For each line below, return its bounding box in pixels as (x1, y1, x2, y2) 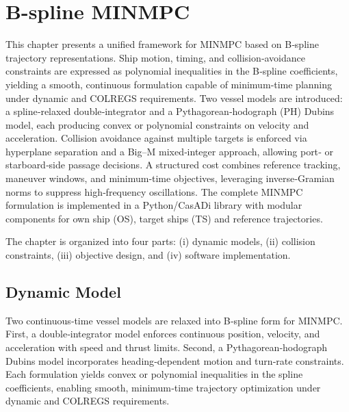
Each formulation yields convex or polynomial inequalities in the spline (5, 367, 303, 381)
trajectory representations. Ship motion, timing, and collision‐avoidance (5, 50, 305, 64)
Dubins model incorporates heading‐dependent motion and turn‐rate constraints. (5, 353, 344, 368)
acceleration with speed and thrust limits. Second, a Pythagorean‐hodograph (5, 340, 328, 355)
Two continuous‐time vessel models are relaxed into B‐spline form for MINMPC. (5, 313, 343, 327)
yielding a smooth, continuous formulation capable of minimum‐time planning (5, 77, 333, 91)
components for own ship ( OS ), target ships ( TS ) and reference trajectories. (5, 211, 323, 225)
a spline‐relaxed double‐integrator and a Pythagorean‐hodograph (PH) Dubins (5, 104, 335, 118)
